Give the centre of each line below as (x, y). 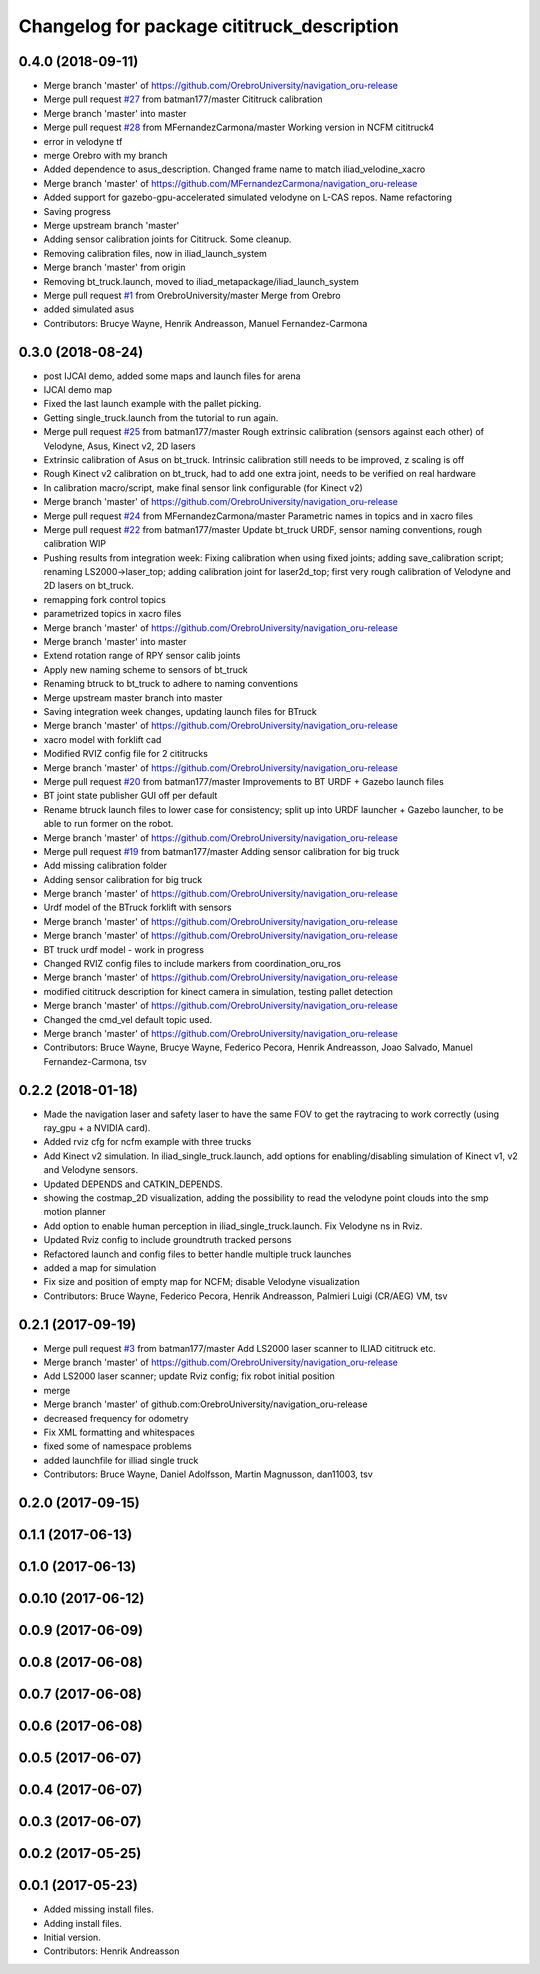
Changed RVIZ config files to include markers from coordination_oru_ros (192, 964)
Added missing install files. (98, 1909)
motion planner (75, 1212)
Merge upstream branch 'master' (111, 225)
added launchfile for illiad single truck (121, 1460)
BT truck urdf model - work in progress (124, 949)
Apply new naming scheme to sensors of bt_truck (146, 669)
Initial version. (72, 1937)
